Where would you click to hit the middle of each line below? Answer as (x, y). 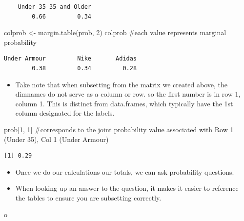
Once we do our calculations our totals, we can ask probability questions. (125, 171)
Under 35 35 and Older (54, 7)
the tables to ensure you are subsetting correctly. (88, 197)
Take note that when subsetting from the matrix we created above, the (122, 84)
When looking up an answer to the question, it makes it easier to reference (127, 188)
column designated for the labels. (65, 113)
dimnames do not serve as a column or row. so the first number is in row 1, (128, 94)
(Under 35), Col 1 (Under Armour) (56, 139)
